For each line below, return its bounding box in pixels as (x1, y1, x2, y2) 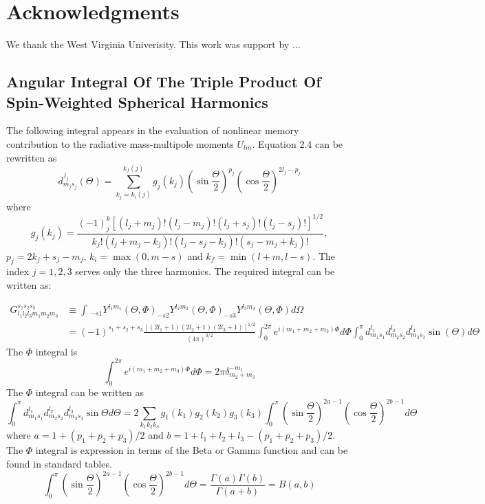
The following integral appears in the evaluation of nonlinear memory (6, 123, 299, 138)
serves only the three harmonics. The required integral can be (75, 264, 335, 278)
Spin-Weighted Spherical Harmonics (6, 91, 268, 112)
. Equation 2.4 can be (252, 136, 343, 151)
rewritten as (6, 150, 57, 164)
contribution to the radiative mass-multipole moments (6, 136, 234, 151)
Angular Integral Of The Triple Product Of (6, 71, 321, 92)
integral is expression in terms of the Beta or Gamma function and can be (35, 443, 348, 457)
